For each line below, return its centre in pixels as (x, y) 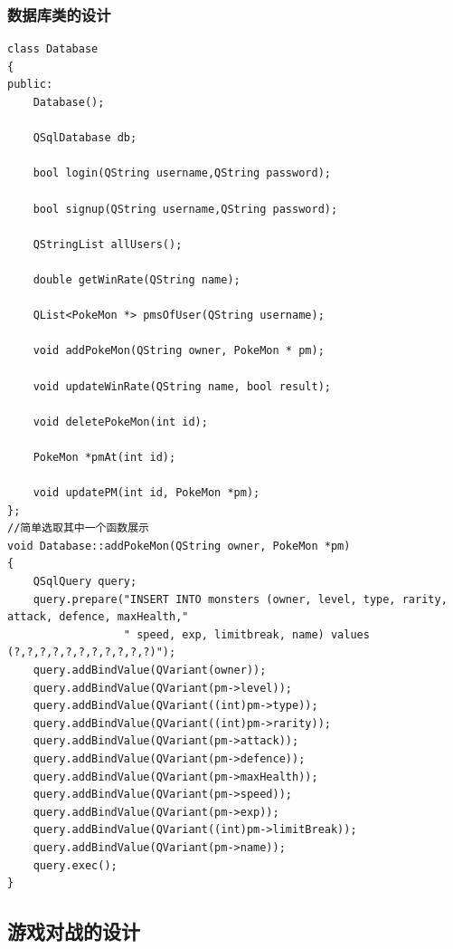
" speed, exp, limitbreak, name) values (246, 634)
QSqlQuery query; (85, 582)
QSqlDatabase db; (85, 138)
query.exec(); (75, 865)
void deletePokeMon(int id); (120, 422)
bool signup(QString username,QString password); (185, 209)
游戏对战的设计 (74, 931)
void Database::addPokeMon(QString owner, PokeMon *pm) (179, 546)
